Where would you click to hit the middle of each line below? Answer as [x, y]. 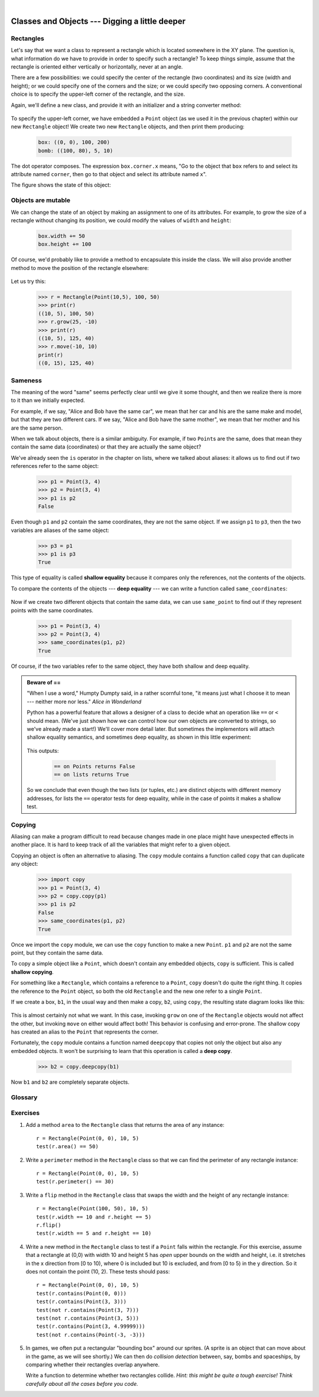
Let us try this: [28, 281]
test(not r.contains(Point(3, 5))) [88, 1318]
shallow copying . [32, 972]
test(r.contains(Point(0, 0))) [82, 1293]
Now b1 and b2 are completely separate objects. [70, 1082]
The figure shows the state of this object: [61, 185]
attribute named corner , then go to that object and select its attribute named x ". [109, 174]
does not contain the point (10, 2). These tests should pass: [98, 1271]
